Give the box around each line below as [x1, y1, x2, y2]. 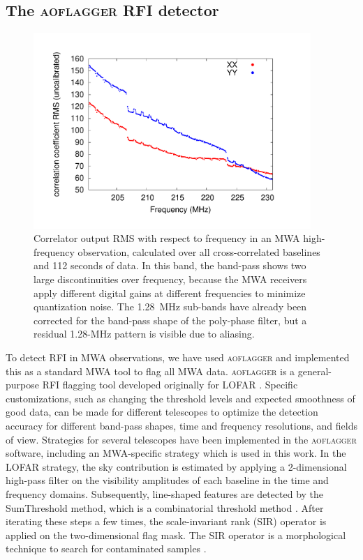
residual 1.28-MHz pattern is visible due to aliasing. [34, 326, 255, 341]
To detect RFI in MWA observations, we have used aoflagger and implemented [6, 350, 350, 364]
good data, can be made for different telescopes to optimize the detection [6, 404, 318, 419]
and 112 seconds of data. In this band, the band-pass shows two [34, 258, 306, 273]
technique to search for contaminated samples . [6, 541, 207, 556]
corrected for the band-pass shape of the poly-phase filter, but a [34, 312, 307, 327]
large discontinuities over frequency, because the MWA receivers [34, 272, 307, 287]
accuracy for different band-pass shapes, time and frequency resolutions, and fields [6, 418, 357, 432]
